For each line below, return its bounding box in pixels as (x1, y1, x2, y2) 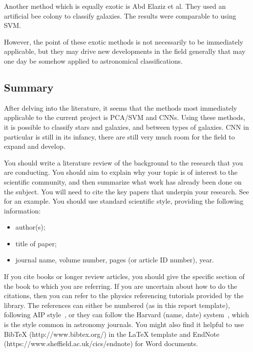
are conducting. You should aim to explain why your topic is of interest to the (4, 167, 238, 177)
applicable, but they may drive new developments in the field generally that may (4, 46, 246, 56)
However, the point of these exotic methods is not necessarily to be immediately (4, 36, 244, 47)
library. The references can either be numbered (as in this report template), (4, 300, 230, 310)
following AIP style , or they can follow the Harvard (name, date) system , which (4, 309, 249, 320)
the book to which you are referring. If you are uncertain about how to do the (4, 281, 237, 291)
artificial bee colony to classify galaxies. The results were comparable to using (4, 10, 236, 21)
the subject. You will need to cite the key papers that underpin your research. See (4, 186, 249, 196)
